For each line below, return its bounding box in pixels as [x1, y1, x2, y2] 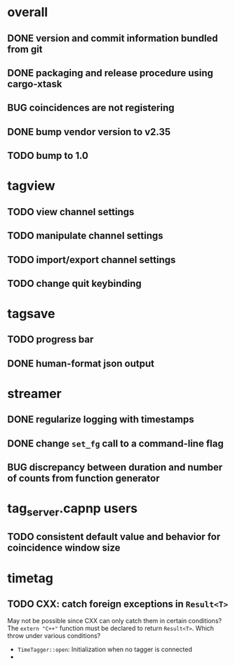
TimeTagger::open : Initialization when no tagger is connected [17, 645, 193, 654]
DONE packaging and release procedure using [7, 67, 214, 79]
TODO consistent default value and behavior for [7, 531, 221, 543]
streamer [7, 386, 62, 402]
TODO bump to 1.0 [7, 150, 89, 162]
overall [7, 4, 48, 20]
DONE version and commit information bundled [7, 32, 219, 44]
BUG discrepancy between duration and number [7, 461, 223, 473]
